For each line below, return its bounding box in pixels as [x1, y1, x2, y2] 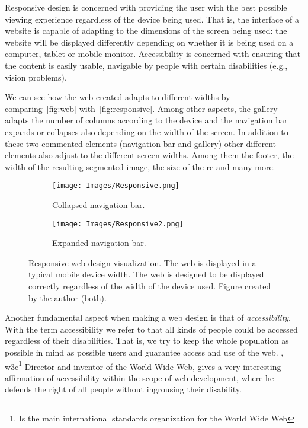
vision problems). [5, 71, 67, 83]
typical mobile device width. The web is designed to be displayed [28, 268, 264, 280]
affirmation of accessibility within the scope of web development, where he [5, 371, 274, 384]
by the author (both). [28, 291, 107, 304]
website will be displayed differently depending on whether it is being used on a [5, 36, 294, 48]
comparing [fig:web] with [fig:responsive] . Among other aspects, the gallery [5, 102, 278, 114]
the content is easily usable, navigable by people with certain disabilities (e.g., [5, 59, 288, 71]
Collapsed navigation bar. [52, 198, 145, 210]
